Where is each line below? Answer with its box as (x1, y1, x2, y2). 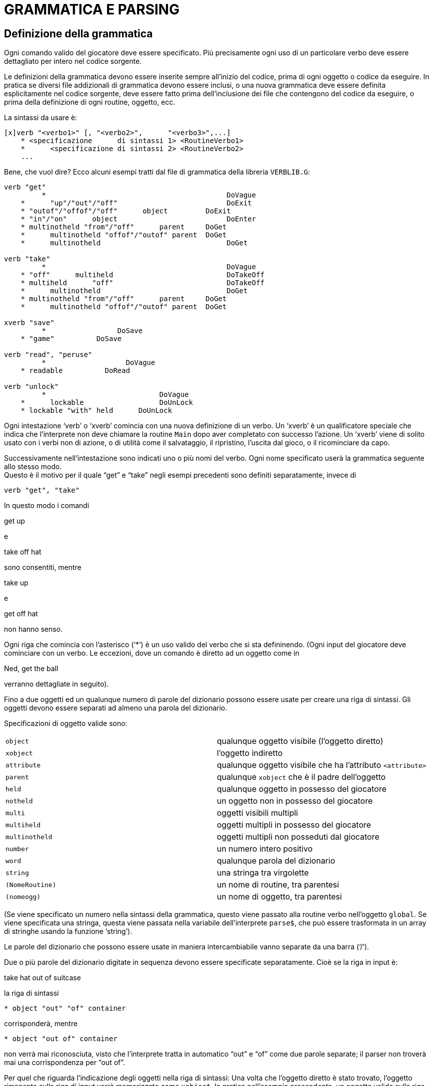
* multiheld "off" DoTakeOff (20, 279, 265, 287)
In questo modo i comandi (4, 501, 89, 510)
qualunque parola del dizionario (217, 856, 335, 866)
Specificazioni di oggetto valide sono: (4, 719, 128, 728)
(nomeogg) (5, 893, 41, 901)
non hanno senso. (4, 625, 63, 634)
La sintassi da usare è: (4, 113, 77, 122)
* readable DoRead (20, 366, 130, 375)
